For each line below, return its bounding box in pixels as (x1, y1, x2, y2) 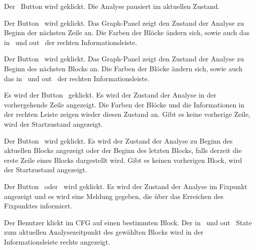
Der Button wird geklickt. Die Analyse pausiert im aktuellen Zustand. (4, 1, 220, 11)
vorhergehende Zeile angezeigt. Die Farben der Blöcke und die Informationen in (4, 99, 245, 109)
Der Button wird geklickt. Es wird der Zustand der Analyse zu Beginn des (4, 135, 233, 146)
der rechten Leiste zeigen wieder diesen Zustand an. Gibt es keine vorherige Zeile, (4, 109, 251, 119)
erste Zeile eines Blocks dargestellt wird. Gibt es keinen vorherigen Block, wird (4, 154, 242, 165)
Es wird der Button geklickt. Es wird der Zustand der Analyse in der (4, 90, 216, 100)
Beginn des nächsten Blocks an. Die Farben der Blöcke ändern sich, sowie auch (4, 63, 243, 73)
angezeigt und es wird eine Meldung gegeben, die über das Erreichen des (4, 191, 223, 201)
